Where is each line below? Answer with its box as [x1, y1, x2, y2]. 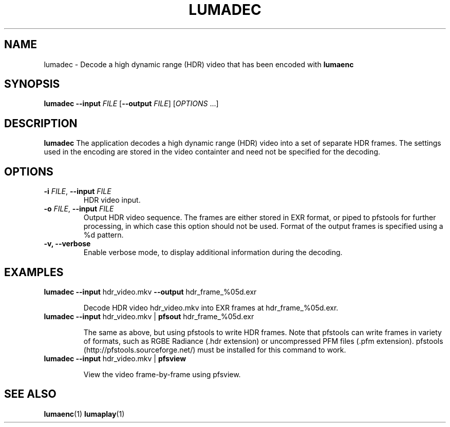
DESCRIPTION [4, 117, 78, 130]
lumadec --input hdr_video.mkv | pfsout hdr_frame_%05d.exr [44, 312, 254, 321]
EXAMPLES [4, 265, 64, 279]
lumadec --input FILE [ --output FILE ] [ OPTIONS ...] [44, 99, 219, 108]
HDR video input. [83, 196, 141, 205]
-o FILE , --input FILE [44, 204, 114, 213]
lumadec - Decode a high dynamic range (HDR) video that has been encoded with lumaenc [44, 60, 354, 69]
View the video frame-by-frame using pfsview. [83, 370, 241, 379]
